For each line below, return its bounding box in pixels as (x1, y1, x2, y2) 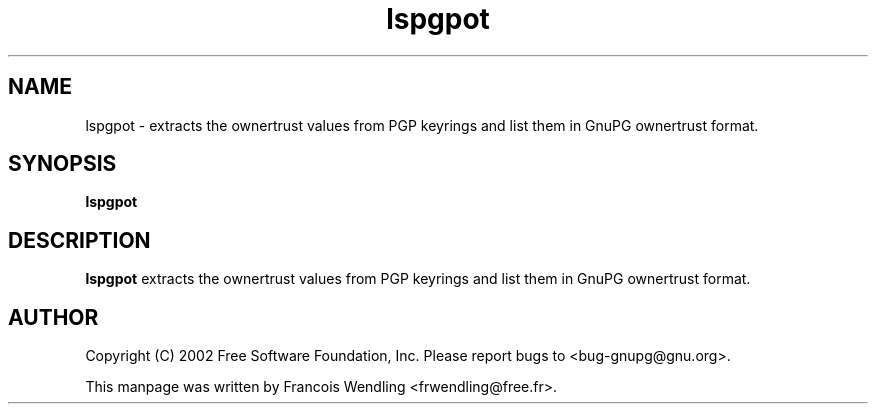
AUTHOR (8, 304, 99, 330)
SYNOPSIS (8, 151, 117, 177)
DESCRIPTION (8, 227, 151, 253)
